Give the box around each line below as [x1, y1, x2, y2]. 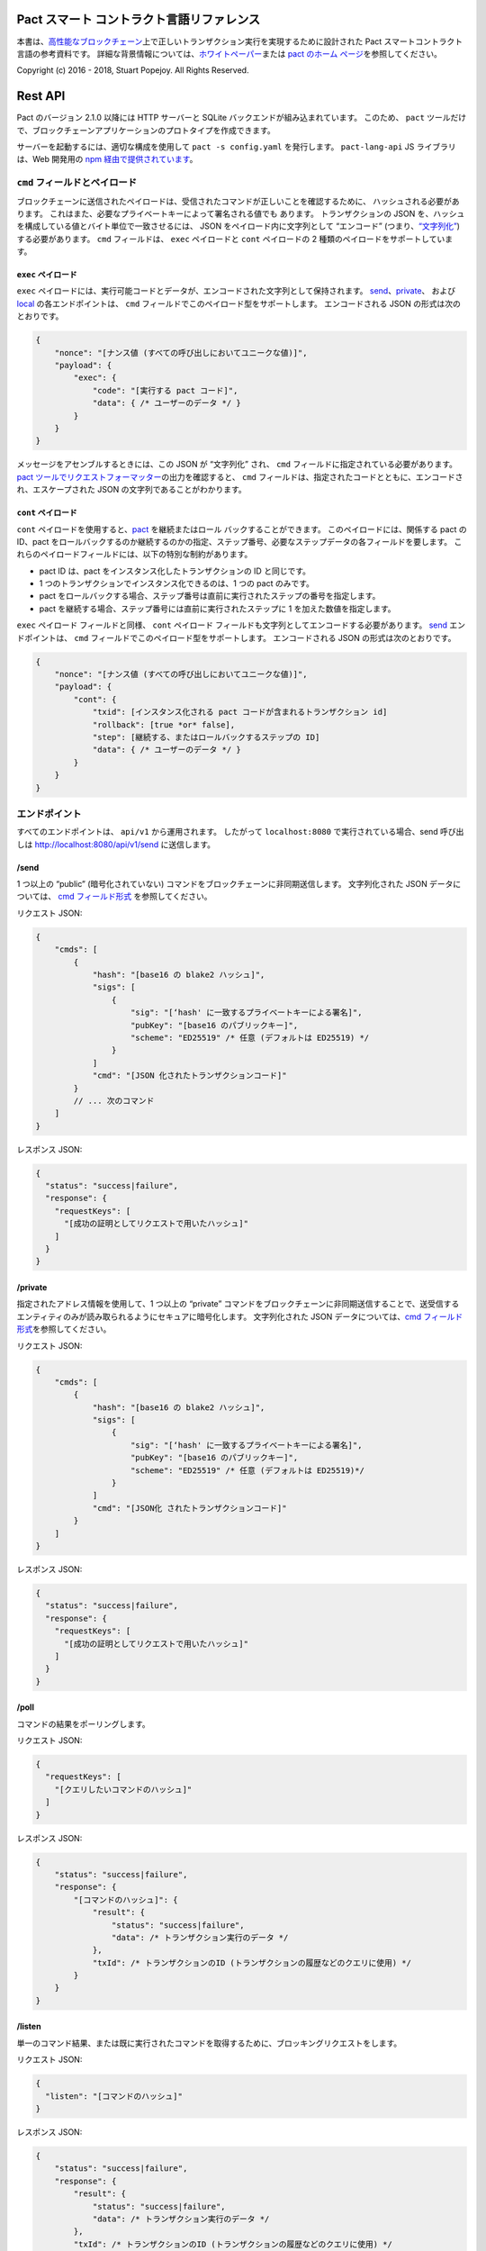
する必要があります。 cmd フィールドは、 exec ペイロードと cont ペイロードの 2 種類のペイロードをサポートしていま [16, 233, 454, 244]
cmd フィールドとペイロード [16, 176, 138, 189]
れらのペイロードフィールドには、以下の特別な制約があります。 [16, 549, 253, 560]
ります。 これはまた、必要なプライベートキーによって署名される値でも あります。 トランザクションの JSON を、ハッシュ [16, 208, 465, 219]
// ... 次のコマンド [73, 1095, 155, 1106]
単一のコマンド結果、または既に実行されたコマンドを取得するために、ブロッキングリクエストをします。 [16, 2038, 402, 2048]
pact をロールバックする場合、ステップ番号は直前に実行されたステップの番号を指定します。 [39, 591, 381, 601]
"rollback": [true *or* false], [92, 719, 236, 729]
